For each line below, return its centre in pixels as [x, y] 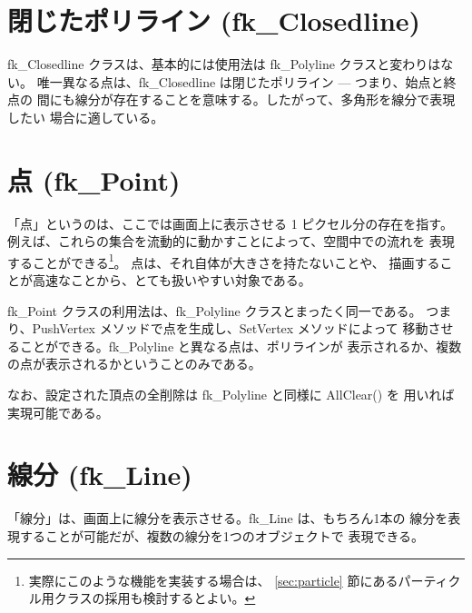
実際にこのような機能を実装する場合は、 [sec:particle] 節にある [213, 580]
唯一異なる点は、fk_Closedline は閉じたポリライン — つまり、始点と [240, 81]
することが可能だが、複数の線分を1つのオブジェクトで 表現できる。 [222, 535]
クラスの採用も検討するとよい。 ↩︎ [155, 598]
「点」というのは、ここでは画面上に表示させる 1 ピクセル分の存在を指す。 [230, 223]
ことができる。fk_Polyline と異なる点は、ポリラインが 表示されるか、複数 [241, 346]
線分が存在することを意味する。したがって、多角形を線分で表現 [265, 99]
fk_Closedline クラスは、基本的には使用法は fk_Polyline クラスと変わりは [224, 64]
